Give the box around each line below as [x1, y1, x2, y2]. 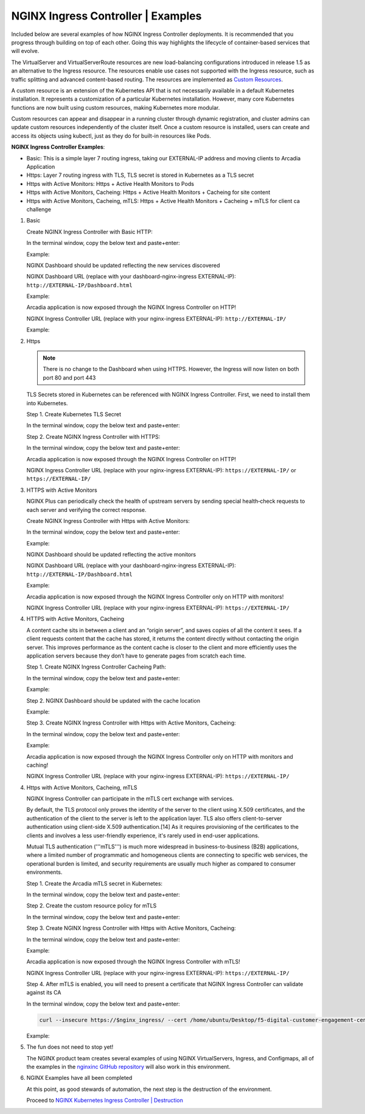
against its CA [26, 989, 61, 996]
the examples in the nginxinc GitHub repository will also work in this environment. [26, 1063, 231, 1071]
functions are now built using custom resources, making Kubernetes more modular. [11, 104, 220, 111]
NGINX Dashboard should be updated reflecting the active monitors [26, 551, 196, 558]
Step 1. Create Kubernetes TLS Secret [26, 411, 122, 417]
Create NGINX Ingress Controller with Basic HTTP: [26, 228, 153, 235]
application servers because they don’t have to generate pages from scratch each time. [26, 652, 246, 659]
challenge [26, 205, 52, 213]
